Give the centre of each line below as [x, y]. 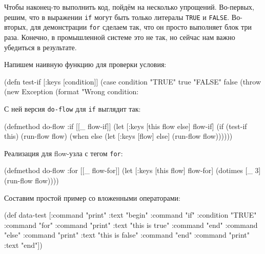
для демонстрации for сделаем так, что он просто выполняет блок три [141, 27]
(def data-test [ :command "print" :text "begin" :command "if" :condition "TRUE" [130, 215]
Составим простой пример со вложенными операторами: [92, 197]
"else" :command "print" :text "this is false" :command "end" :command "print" [127, 235]
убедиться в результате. [40, 47]
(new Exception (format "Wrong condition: [72, 91]
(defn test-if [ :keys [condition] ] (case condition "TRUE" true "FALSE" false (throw [133, 81]
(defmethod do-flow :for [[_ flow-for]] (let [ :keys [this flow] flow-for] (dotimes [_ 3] [132, 170]
